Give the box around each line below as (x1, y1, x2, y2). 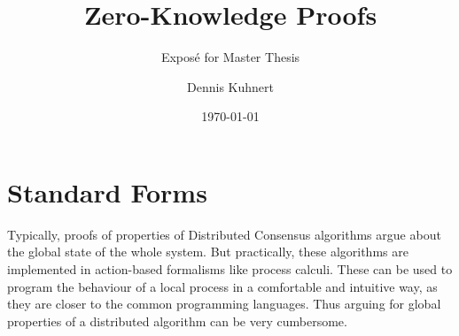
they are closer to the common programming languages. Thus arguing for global (7, 294, 441, 313)
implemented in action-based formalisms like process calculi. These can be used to (7, 260, 453, 279)
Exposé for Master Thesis (160, 48, 300, 66)
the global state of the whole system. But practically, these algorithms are (7, 242, 408, 261)
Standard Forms (7, 173, 207, 210)
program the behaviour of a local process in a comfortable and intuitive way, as (7, 277, 438, 295)
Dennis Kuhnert (187, 77, 274, 95)
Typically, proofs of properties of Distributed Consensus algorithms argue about (7, 225, 441, 243)
